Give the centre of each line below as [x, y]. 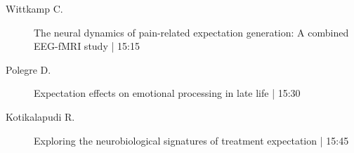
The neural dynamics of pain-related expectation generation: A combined [191, 32]
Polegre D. [28, 69]
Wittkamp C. [34, 8]
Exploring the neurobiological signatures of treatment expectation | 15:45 [191, 140]
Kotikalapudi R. [40, 116]
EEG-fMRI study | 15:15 [87, 46]
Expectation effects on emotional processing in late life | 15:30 [167, 93]
